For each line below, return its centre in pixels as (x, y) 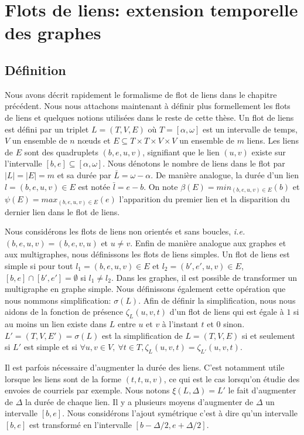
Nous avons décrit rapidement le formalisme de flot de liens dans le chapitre (141, 94)
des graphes (53, 33)
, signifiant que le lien (181, 152)
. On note (161, 186)
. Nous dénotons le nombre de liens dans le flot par (194, 163)
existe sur (269, 152)
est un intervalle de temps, (250, 129)
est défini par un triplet (47, 129)
